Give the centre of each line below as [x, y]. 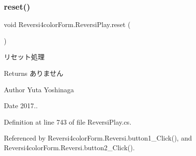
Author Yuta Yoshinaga [39, 89]
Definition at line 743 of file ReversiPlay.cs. [68, 121]
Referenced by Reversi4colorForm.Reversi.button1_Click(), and [98, 138]
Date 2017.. [21, 106]
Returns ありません [34, 73]
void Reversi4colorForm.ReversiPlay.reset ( [67, 24]
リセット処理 [24, 57]
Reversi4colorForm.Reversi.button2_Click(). [69, 147]
